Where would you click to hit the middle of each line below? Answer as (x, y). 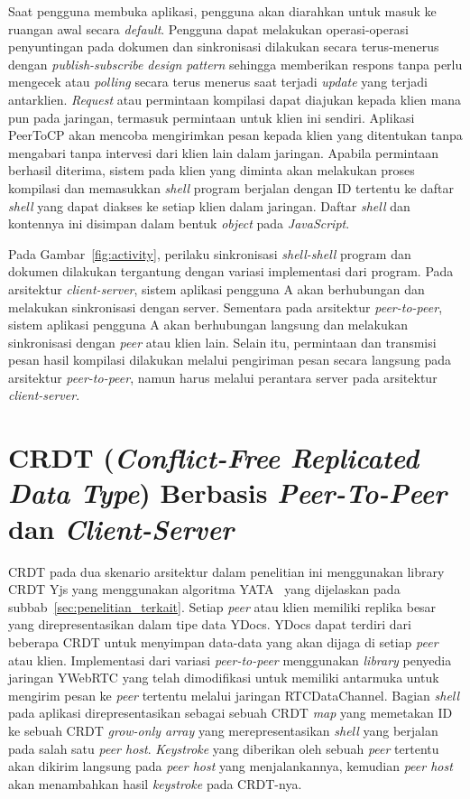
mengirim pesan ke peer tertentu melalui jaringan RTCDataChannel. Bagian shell (234, 695)
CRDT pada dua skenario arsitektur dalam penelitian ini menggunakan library (226, 571)
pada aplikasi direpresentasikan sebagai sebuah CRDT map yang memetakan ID (230, 713)
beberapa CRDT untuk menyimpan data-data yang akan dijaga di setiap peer (223, 641)
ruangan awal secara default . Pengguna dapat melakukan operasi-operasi (208, 28)
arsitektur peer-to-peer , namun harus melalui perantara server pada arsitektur (223, 377)
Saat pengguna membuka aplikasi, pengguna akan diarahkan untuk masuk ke (222, 11)
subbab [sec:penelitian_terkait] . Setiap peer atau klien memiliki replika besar (222, 606)
